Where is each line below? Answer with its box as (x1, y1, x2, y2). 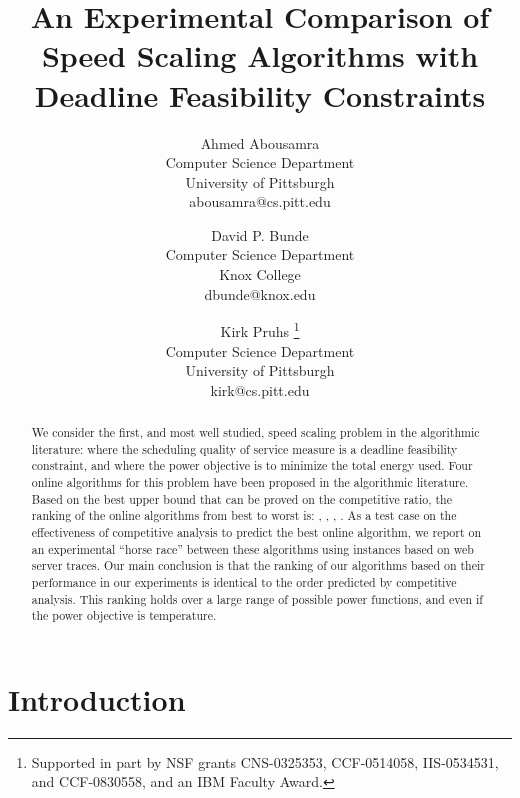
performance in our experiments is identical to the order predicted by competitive (31, 573, 457, 590)
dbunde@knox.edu (204, 283, 316, 304)
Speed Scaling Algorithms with (41, 35, 479, 76)
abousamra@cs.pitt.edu (189, 191, 331, 212)
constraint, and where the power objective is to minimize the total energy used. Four (31, 457, 473, 474)
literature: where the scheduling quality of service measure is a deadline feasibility (31, 440, 458, 457)
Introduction (8, 678, 186, 719)
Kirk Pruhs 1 (220, 318, 300, 341)
